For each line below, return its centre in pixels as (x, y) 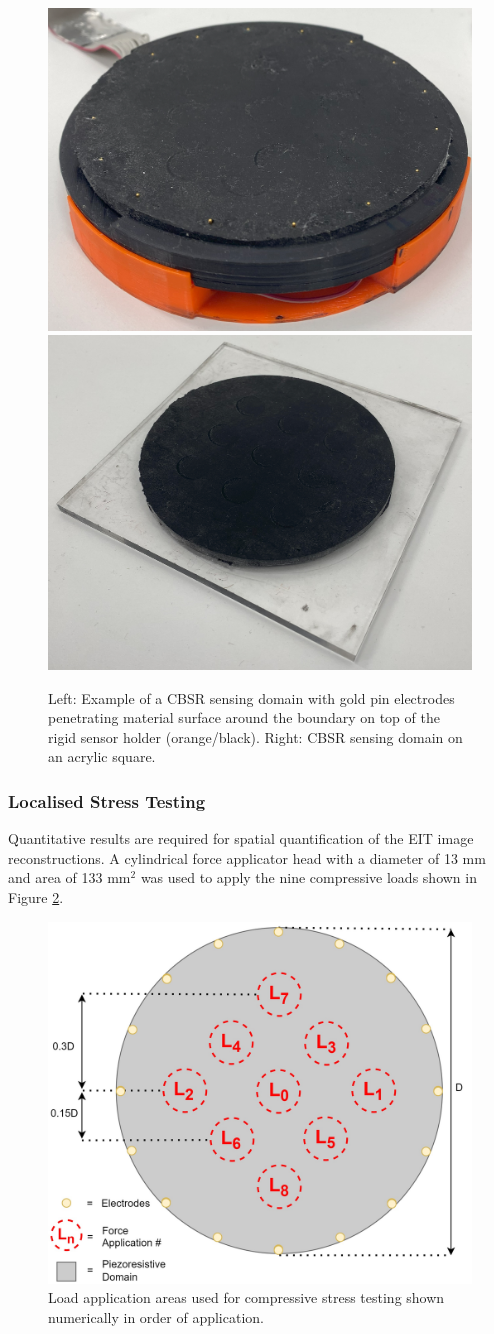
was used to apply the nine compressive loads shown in (308, 877)
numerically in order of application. (156, 1316)
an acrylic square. (102, 756)
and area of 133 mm (69, 877)
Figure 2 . (36, 897)
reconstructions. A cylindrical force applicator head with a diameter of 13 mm (247, 857)
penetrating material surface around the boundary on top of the (244, 717)
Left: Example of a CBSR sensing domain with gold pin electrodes (251, 697)
